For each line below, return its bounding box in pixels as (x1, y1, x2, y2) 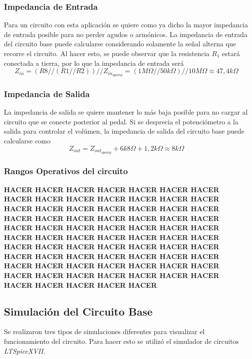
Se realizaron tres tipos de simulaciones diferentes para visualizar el (4, 326, 205, 337)
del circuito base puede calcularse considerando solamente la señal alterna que (4, 39, 236, 49)
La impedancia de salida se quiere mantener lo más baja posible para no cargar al (4, 107, 248, 117)
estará (222, 48, 240, 58)
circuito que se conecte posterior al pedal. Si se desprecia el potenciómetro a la (4, 116, 238, 126)
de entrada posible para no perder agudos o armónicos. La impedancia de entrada (4, 29, 248, 39)
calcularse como (4, 136, 51, 146)
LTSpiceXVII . (4, 345, 45, 356)
